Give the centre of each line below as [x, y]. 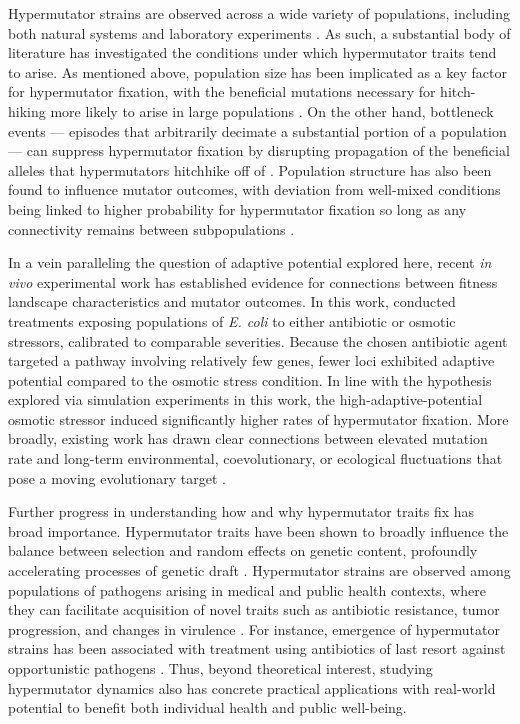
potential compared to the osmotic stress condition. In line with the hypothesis [250, 379]
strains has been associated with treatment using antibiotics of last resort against [257, 648]
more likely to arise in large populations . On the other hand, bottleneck [272, 110]
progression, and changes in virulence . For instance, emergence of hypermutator [254, 628]
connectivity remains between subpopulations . [151, 228]
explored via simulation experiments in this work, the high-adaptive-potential [245, 399]
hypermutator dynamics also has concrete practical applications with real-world [252, 687]
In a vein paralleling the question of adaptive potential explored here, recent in [250, 262]
